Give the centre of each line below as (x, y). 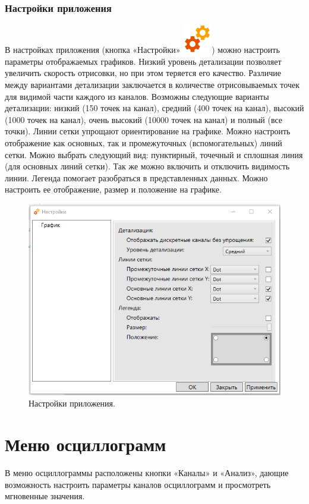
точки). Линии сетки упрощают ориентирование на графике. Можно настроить (148, 131)
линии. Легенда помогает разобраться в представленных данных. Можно (136, 177)
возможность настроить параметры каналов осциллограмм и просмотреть (138, 484)
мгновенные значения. (45, 496)
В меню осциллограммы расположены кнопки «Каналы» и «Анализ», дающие (147, 473)
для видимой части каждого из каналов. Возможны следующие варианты (137, 96)
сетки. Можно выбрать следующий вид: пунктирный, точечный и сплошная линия (154, 154)
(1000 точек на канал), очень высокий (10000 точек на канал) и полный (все (144, 119)
